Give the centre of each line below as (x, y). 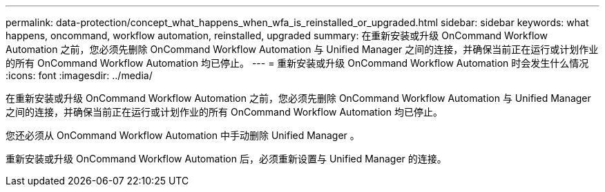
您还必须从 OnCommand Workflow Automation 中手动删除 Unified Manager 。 (183, 135)
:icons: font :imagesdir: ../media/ (79, 75)
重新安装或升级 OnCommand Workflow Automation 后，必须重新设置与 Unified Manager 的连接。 (226, 159)
